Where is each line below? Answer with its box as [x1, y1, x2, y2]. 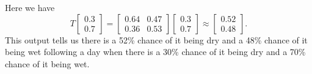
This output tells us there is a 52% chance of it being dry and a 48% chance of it [5, 33, 308, 46]
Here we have [5, 1, 55, 13]
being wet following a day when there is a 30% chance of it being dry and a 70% [5, 45, 306, 58]
